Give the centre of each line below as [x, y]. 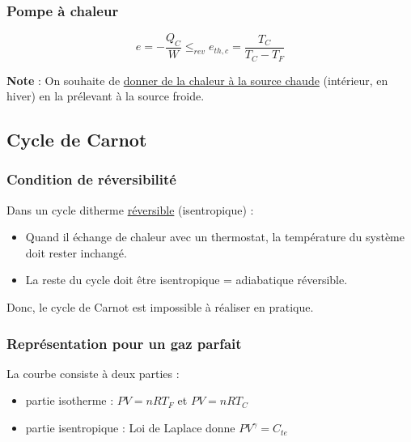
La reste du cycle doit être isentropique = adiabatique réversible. [186, 280]
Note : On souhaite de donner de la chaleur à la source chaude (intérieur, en [197, 80]
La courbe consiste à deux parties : [93, 373]
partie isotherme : [70, 400]
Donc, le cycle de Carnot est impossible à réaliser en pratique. [160, 307]
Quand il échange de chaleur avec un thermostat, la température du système [215, 237]
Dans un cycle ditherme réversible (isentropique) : [130, 209]
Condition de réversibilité [91, 179]
